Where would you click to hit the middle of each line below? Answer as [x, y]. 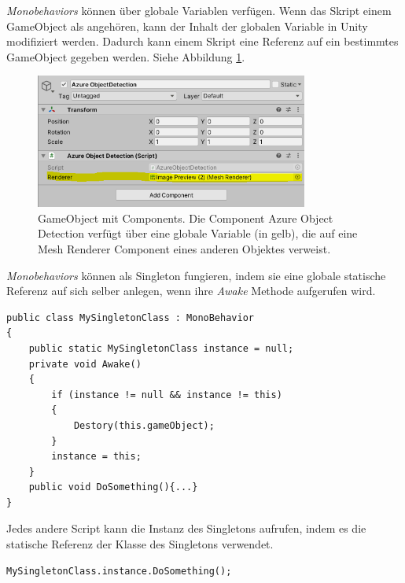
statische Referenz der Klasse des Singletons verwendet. [140, 544]
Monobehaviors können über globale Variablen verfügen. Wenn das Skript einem [199, 10]
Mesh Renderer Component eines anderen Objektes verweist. [184, 248]
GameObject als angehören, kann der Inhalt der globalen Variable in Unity [187, 26]
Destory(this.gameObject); [144, 425]
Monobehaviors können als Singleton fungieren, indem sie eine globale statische [196, 275]
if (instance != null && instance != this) [167, 395]
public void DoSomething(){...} [113, 487]
